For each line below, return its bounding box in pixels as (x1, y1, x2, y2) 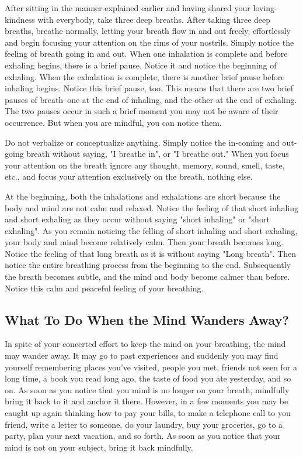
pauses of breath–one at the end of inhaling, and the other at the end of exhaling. (5, 93, 297, 105)
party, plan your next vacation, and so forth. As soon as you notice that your (5, 429, 281, 442)
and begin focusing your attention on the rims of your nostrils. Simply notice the (5, 36, 294, 48)
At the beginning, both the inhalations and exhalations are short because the (5, 190, 281, 202)
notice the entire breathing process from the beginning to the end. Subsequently (5, 259, 291, 271)
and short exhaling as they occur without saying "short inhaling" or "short (5, 213, 270, 225)
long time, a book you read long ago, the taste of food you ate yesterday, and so (5, 372, 291, 384)
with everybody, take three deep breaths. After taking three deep (37, 13, 271, 25)
